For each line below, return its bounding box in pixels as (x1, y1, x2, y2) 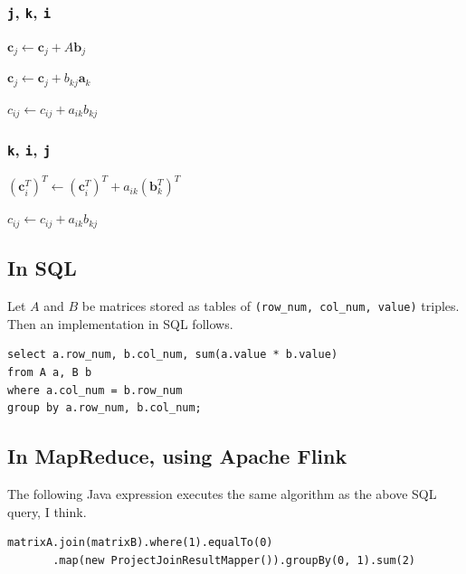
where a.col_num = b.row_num (7, 383, 183, 397)
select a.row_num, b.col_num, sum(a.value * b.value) (7, 348, 338, 362)
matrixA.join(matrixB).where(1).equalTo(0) (7, 536, 273, 550)
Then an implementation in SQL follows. (7, 314, 233, 333)
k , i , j (7, 138, 52, 161)
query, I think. (7, 502, 87, 521)
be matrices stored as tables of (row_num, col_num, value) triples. (81, 296, 460, 315)
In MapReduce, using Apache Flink (7, 442, 347, 470)
